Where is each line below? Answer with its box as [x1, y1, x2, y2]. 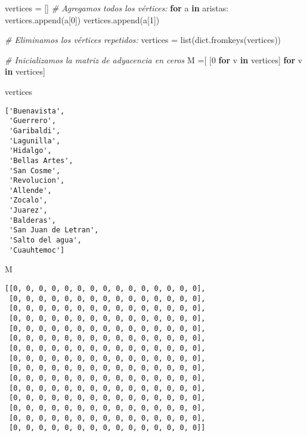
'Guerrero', [9, 116, 56, 125]
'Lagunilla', [9, 136, 61, 145]
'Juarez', [9, 206, 48, 215]
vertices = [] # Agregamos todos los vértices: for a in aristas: [5, 2, 229, 14]
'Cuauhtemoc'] [9, 245, 65, 254]
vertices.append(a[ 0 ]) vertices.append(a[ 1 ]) [5, 13, 160, 26]
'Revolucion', [9, 176, 65, 185]
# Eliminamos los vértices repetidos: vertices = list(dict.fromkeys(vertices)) [5, 33, 281, 46]
